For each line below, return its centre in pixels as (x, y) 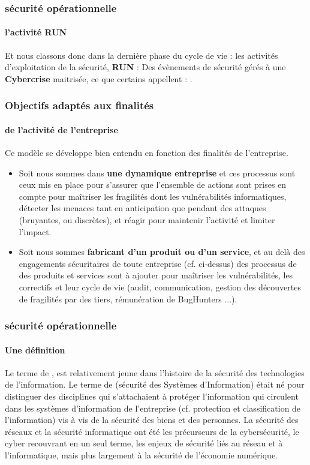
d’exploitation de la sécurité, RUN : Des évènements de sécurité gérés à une (145, 67)
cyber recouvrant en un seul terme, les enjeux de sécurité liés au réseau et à (144, 443)
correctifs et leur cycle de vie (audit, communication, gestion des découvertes (160, 287)
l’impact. (35, 231)
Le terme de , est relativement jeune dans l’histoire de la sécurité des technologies (155, 372)
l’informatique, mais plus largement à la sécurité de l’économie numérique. (141, 454)
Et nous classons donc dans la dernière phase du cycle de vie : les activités (142, 55)
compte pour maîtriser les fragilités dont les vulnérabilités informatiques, (153, 196)
